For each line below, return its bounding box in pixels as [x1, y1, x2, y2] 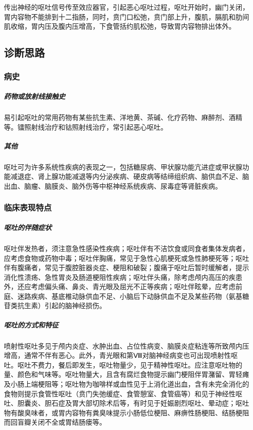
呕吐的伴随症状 [4, 222, 52, 232]
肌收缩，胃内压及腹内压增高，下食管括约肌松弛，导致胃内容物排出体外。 [4, 21, 235, 31]
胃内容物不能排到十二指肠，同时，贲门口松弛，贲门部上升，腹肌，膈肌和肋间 [4, 11, 249, 21]
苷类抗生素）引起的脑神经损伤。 [4, 300, 106, 311]
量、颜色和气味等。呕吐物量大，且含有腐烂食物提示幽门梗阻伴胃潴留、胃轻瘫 [4, 369, 249, 379]
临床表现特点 [4, 201, 52, 214]
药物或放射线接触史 [4, 91, 65, 101]
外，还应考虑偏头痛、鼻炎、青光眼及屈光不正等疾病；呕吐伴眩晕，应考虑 [4, 281, 235, 292]
